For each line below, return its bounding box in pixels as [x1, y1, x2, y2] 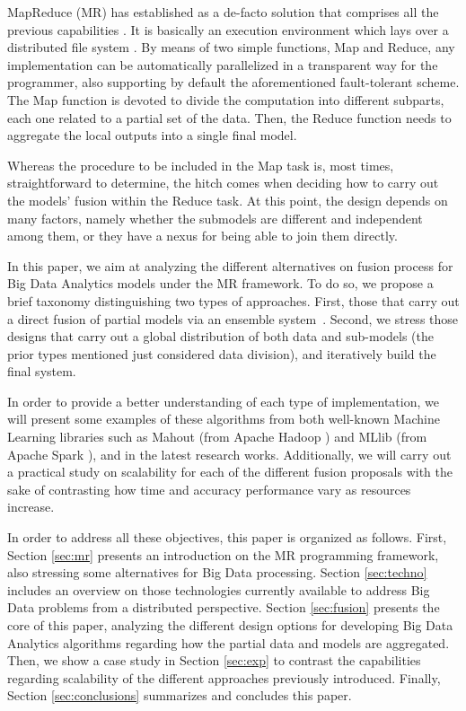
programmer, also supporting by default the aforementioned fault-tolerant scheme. [7, 73, 460, 92]
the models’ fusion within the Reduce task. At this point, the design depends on [7, 190, 448, 209]
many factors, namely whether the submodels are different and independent [7, 208, 423, 227]
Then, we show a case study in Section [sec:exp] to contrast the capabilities [7, 651, 421, 670]
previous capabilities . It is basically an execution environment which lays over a [7, 20, 449, 39]
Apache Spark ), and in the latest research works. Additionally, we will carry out [7, 444, 452, 463]
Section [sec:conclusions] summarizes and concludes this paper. [7, 686, 352, 705]
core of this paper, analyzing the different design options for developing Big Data [7, 616, 453, 634]
